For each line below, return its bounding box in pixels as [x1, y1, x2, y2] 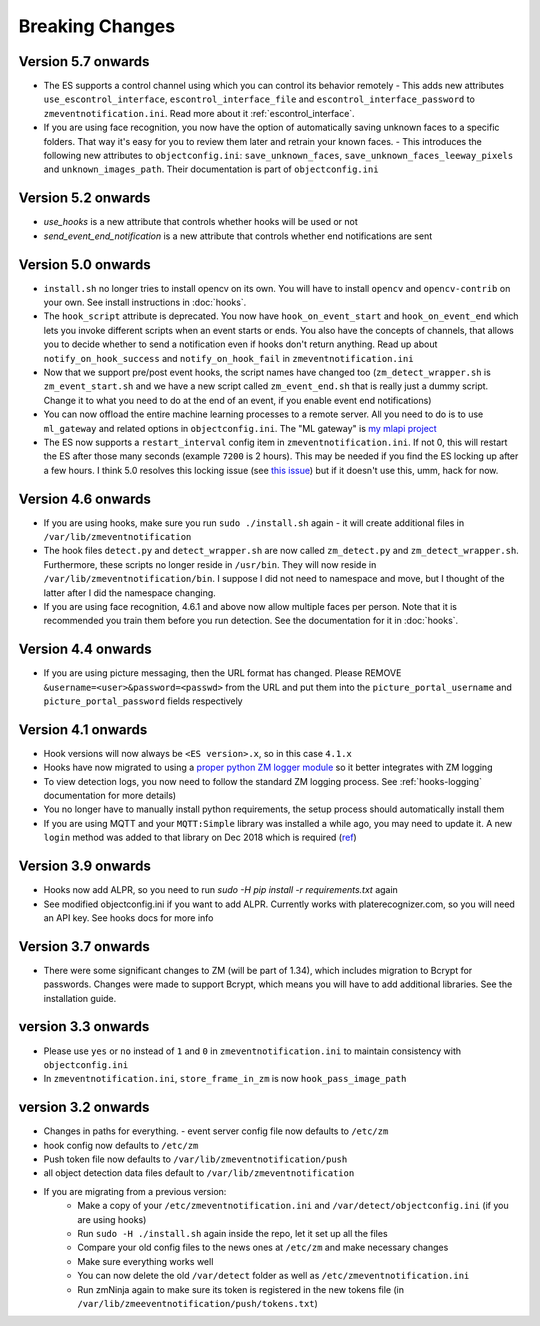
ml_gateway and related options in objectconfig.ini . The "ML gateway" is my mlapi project [43, 422, 437, 434]
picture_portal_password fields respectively [43, 695, 244, 707]
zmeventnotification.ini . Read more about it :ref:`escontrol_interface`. [43, 107, 355, 119]
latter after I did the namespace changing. [43, 586, 217, 599]
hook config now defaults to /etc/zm [43, 1139, 199, 1151]
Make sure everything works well [77, 1255, 214, 1267]
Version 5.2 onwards [18, 190, 151, 207]
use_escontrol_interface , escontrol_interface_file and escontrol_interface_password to [43, 93, 475, 105]
